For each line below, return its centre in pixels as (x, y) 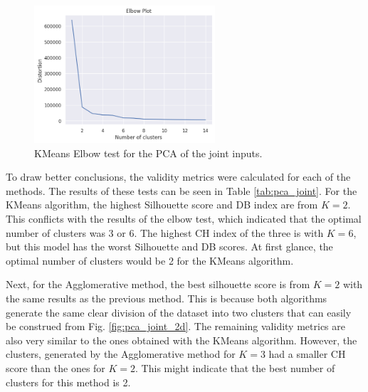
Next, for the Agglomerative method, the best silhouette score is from (158, 284)
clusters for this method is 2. (68, 382)
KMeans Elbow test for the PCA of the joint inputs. (148, 153)
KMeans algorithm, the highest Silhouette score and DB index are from (162, 205)
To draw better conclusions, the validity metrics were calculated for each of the (178, 177)
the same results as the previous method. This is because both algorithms (167, 298)
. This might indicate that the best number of (235, 367)
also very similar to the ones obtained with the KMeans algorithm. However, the (182, 340)
